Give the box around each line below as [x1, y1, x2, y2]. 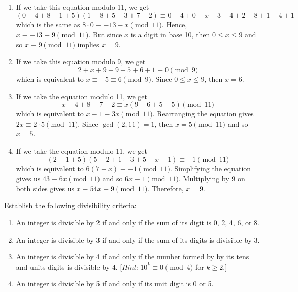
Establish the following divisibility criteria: [4, 200, 137, 211]
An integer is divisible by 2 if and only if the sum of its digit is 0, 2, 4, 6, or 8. [16, 217, 259, 227]
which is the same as [16, 19, 80, 30]
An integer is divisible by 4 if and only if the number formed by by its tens [16, 251, 249, 262]
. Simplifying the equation [170, 163, 251, 173]
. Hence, [161, 19, 187, 30]
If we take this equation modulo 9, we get [16, 56, 146, 67]
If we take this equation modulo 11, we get [16, 2, 149, 12]
